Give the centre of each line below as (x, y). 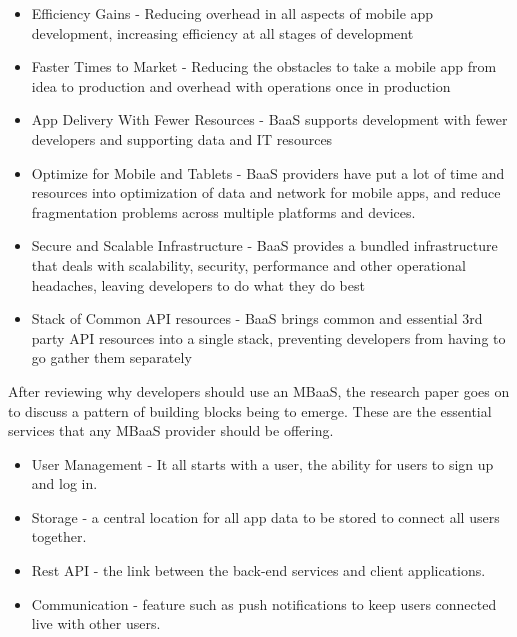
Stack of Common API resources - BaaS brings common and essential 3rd (257, 318)
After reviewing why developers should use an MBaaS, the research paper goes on (259, 390)
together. (59, 536)
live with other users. (96, 623)
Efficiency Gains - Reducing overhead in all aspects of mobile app (232, 13)
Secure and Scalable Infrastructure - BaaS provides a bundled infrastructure (264, 245)
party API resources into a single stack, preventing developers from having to (268, 337)
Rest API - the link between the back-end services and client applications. (258, 570)
